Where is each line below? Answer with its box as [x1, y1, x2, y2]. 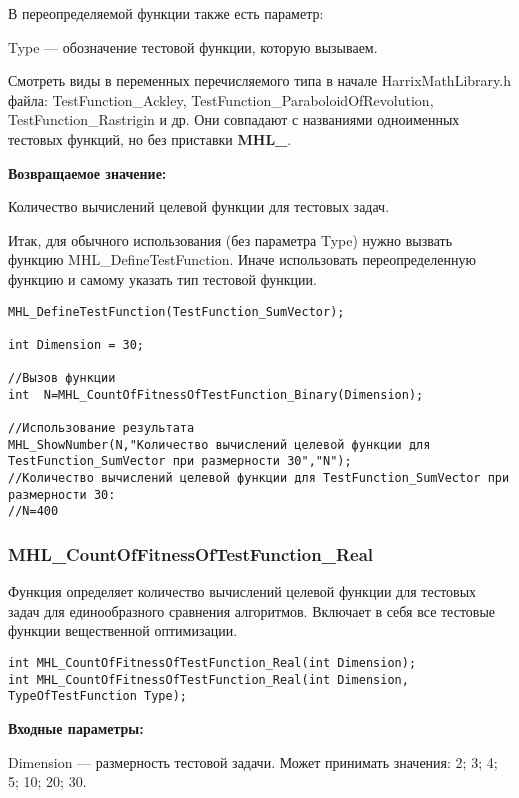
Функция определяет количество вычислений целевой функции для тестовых [8, 581, 477, 602]
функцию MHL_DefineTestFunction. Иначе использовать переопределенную [8, 249, 476, 270]
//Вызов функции [8, 371, 116, 386]
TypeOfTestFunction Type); [8, 689, 187, 704]
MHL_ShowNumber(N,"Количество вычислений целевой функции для [8, 437, 431, 452]
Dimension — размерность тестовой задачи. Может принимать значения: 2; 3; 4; [8, 751, 498, 772]
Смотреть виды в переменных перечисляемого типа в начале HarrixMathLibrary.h [8, 70, 511, 91]
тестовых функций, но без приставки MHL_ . [8, 128, 292, 149]
